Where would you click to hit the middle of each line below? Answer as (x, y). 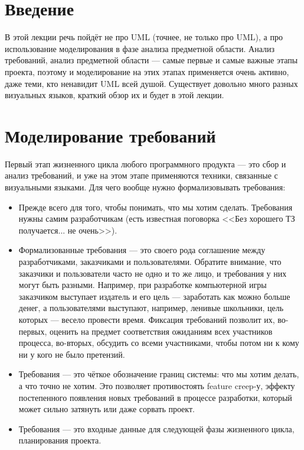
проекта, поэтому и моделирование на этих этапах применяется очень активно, (147, 71)
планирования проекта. (60, 440)
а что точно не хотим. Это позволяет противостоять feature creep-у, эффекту (157, 385)
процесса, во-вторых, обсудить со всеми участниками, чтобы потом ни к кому (159, 343)
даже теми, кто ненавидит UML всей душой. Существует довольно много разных (151, 83)
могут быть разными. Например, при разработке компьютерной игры (143, 285)
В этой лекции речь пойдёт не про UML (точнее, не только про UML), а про (144, 37)
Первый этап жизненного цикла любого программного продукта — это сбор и (146, 164)
